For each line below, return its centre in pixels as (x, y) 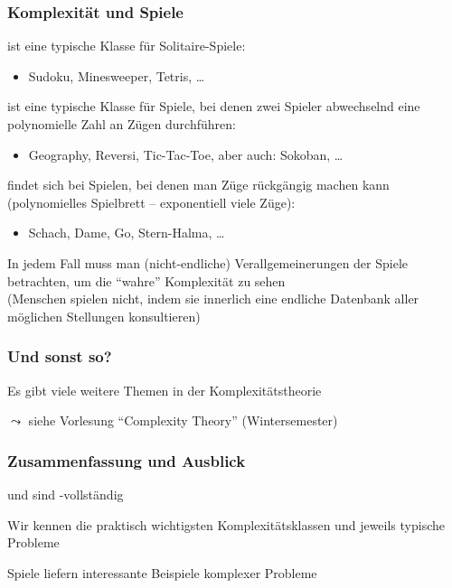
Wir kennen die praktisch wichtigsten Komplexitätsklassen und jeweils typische (226, 524)
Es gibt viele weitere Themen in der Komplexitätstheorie (165, 390)
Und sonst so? (60, 356)
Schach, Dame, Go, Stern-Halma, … (127, 233)
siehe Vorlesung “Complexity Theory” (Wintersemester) (183, 420)
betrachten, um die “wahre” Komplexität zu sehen (146, 280)
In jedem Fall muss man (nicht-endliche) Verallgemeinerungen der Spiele (208, 262)
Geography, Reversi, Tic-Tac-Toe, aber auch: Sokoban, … (186, 154)
